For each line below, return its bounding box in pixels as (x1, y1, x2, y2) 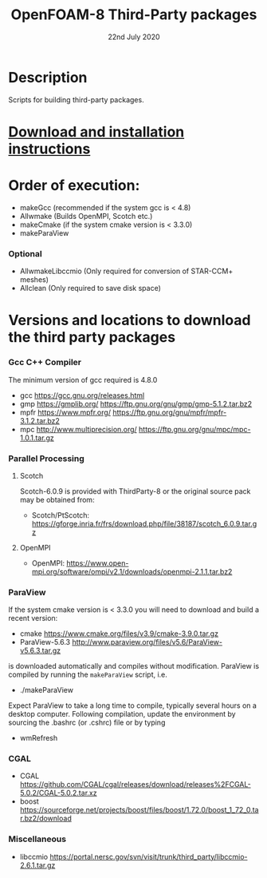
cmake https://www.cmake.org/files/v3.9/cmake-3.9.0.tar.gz (19, 629, 219, 638)
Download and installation (8, 122, 185, 141)
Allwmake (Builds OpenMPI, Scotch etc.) (19, 211, 153, 220)
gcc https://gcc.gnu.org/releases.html (19, 390, 145, 400)
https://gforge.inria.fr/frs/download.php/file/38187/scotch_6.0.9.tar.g (31, 518, 257, 528)
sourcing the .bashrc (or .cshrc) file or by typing (8, 717, 166, 728)
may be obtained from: (19, 495, 95, 504)
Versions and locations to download (8, 312, 251, 329)
